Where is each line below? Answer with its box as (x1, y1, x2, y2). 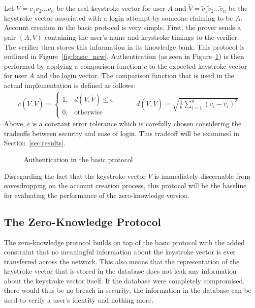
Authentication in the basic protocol (24, 154, 133, 164)
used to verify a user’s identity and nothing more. (4, 295, 154, 305)
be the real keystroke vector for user (56, 3, 165, 13)
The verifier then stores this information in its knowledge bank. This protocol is (4, 41, 245, 52)
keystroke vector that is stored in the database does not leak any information (4, 266, 237, 276)
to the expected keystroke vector (149, 60, 247, 71)
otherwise (74, 109, 103, 116)
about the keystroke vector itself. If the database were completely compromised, (4, 275, 245, 285)
